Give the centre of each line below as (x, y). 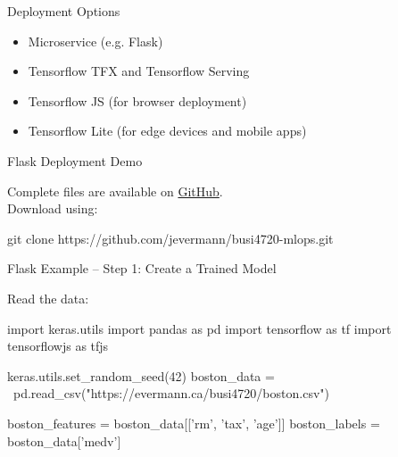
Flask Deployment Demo (75, 160)
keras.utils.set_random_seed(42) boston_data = (141, 375)
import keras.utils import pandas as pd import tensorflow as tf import (199, 328)
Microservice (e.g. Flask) (95, 41)
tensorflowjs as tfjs (58, 346)
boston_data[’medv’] (64, 440)
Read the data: (48, 298)
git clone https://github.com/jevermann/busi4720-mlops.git (170, 238)
